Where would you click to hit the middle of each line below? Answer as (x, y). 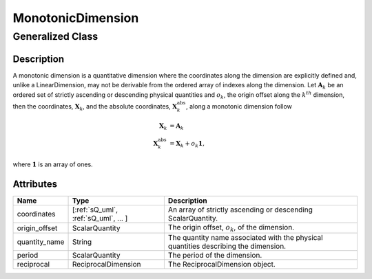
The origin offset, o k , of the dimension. (231, 228)
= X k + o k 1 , (187, 144)
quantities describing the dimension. (227, 246)
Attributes (35, 185)
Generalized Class (55, 36)
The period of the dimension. (215, 255)
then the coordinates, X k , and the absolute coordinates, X (95, 107)
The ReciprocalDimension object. (221, 264)
